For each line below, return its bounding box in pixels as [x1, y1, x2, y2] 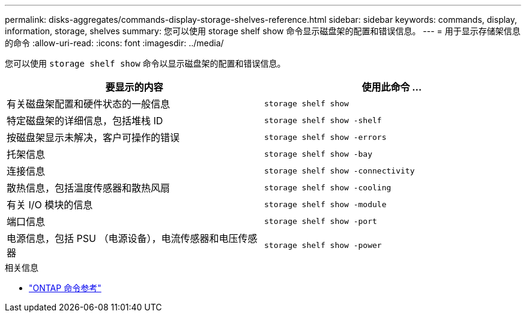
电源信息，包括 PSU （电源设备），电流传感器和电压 [7, 232, 238, 244]
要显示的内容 [105, 81, 163, 93]
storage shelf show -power [264, 240, 382, 250]
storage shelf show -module [264, 199, 387, 209]
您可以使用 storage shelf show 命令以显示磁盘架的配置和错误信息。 [5, 58, 286, 68]
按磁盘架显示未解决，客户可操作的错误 [7, 131, 180, 143]
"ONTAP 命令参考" [29, 283, 101, 293]
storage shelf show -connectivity [264, 166, 415, 175]
